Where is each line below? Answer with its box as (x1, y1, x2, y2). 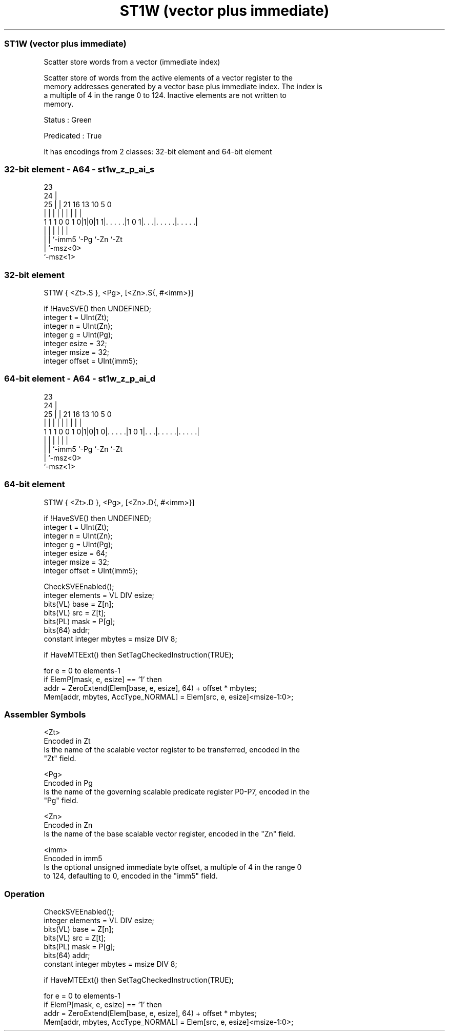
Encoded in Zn (44, 821, 93, 830)
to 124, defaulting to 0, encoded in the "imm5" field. (44, 871, 218, 881)
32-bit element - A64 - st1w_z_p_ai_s (4, 164, 155, 174)
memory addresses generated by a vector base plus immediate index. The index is (44, 82, 323, 91)
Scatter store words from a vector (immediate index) (44, 57, 220, 66)
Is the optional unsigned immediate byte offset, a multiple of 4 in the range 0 (44, 863, 302, 872)
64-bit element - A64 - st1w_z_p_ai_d (4, 373, 156, 384)
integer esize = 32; (44, 339, 107, 348)
